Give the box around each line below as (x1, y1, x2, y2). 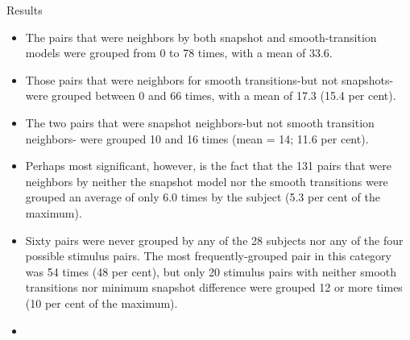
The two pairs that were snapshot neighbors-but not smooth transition (25, 114, 375, 131)
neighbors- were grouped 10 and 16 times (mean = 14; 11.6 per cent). (25, 130, 369, 147)
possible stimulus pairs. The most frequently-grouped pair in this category (25, 247, 391, 264)
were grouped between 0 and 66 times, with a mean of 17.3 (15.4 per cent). (25, 87, 396, 104)
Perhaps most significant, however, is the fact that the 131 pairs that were (25, 157, 391, 174)
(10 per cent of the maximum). (25, 294, 178, 311)
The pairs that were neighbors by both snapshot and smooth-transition (25, 28, 377, 45)
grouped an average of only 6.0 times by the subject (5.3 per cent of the (25, 189, 380, 205)
